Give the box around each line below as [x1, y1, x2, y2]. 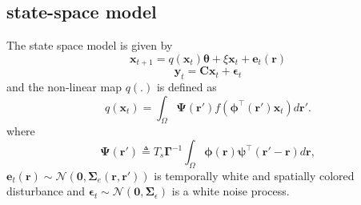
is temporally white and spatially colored [154, 167, 355, 183]
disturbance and [6, 183, 86, 199]
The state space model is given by [6, 37, 173, 54]
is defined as [156, 78, 217, 95]
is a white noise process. [171, 183, 290, 199]
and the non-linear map [6, 78, 122, 95]
